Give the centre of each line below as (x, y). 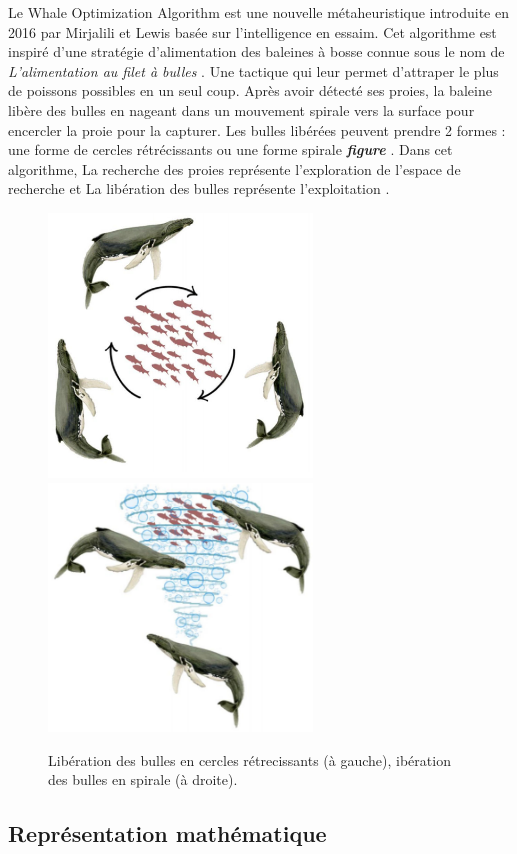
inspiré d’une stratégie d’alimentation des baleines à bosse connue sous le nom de (256, 51)
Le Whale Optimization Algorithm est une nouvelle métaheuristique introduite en (258, 12)
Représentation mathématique (167, 833)
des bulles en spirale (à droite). (143, 779)
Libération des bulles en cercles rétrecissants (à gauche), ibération (249, 759)
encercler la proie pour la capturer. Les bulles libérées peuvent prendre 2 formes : (257, 129)
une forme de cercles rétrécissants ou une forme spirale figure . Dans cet (230, 149)
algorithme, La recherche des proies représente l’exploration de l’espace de (234, 168)
